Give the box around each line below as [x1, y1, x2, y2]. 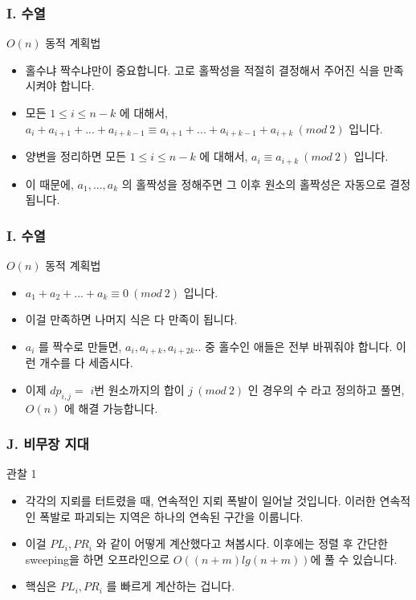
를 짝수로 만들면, [39, 337, 122, 354]
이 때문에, [25, 175, 74, 192]
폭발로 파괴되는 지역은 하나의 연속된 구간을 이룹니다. [39, 508, 304, 524]
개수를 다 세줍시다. [39, 354, 133, 371]
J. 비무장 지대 [6, 434, 89, 454]
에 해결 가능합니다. [64, 399, 158, 416]
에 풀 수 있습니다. [310, 550, 398, 567]
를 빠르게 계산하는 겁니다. [106, 578, 235, 594]
